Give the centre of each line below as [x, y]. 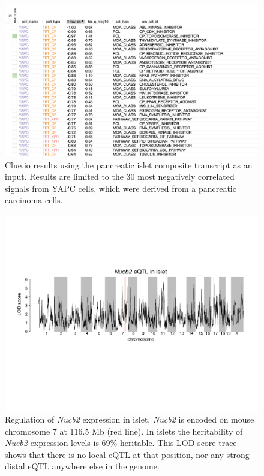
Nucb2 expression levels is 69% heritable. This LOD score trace [121, 443]
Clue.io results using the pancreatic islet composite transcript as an [129, 165]
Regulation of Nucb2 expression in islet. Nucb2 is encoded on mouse [130, 419]
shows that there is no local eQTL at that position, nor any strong [127, 454]
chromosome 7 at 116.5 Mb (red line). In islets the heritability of [124, 431]
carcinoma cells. [34, 200]
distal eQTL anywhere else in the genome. [82, 466]
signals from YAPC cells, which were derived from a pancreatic [121, 188]
